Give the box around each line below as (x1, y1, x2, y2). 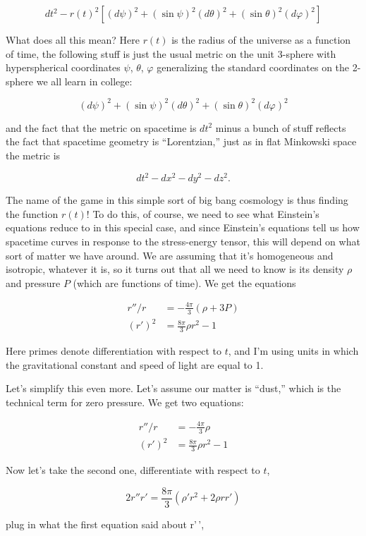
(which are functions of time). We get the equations (73, 275, 296, 290)
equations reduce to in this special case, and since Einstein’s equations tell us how (6, 220, 360, 235)
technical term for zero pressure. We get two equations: (6, 394, 244, 409)
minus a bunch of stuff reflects (215, 120, 346, 135)
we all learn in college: (36, 73, 133, 88)
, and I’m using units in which (228, 343, 359, 358)
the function (6, 206, 59, 221)
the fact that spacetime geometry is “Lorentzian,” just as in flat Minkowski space (6, 134, 357, 149)
